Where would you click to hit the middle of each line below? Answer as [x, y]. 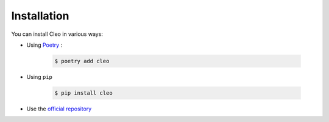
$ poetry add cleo [82, 61]
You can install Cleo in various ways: [57, 34]
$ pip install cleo [83, 93]
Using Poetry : [44, 45]
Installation [40, 16]
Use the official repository [59, 109]
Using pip [40, 76]
